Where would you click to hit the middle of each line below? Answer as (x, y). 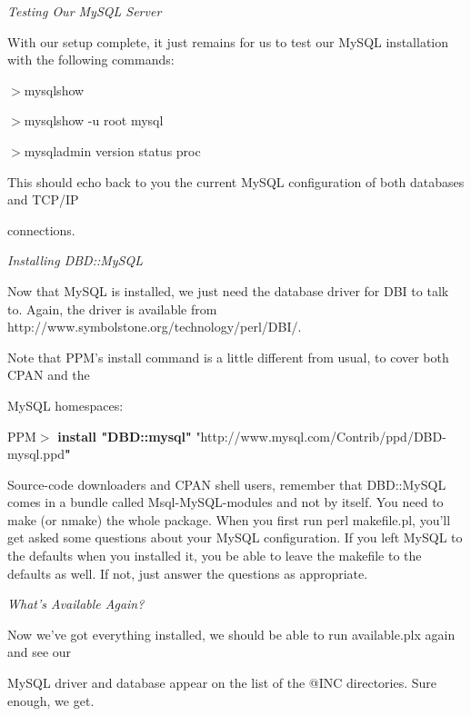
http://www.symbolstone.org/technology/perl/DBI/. (155, 327)
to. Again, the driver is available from (112, 308)
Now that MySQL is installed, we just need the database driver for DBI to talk (228, 290)
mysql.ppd (36, 454)
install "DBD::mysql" (125, 436)
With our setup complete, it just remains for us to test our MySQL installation (228, 41)
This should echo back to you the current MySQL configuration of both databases (236, 181)
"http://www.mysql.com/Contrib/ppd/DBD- (321, 436)
